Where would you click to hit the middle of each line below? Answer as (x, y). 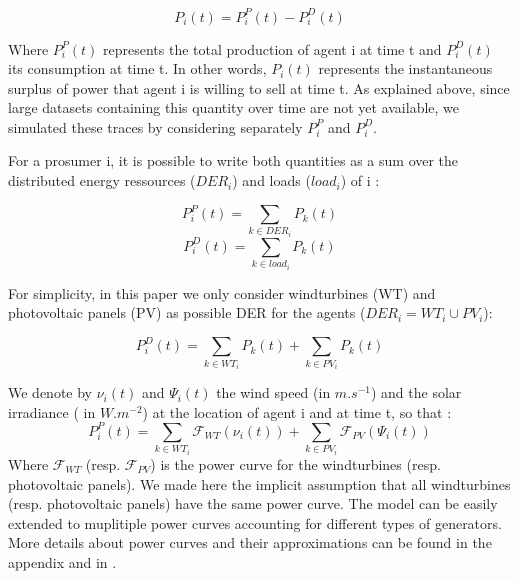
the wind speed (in (273, 392)
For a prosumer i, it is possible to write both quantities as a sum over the (233, 160)
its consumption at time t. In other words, (137, 68)
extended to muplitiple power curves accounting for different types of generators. (255, 522)
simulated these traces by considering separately (155, 126)
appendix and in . (62, 561)
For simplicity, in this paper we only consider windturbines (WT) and (222, 292)
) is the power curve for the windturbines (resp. (295, 463)
